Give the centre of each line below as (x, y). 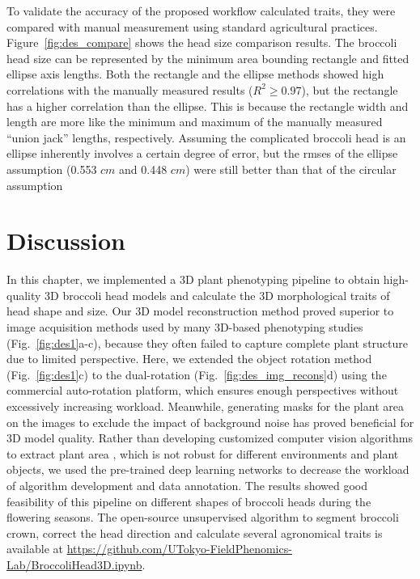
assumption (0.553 (52, 169)
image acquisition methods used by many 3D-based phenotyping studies (185, 327)
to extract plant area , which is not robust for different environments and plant (203, 453)
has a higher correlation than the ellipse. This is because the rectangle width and (208, 106)
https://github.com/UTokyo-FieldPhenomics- (179, 549)
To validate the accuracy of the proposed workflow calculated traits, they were (201, 11)
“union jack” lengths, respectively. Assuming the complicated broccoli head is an (206, 137)
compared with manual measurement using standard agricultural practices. (192, 26)
